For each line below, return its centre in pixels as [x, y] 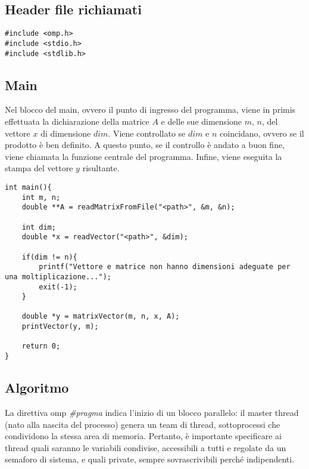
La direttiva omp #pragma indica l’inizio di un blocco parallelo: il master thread [152, 412]
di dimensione [66, 133]
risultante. [101, 168]
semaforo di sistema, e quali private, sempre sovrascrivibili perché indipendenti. [150, 459]
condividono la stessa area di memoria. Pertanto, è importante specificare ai [143, 436]
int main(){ [28, 187]
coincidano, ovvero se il [262, 133]
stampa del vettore [39, 168]
